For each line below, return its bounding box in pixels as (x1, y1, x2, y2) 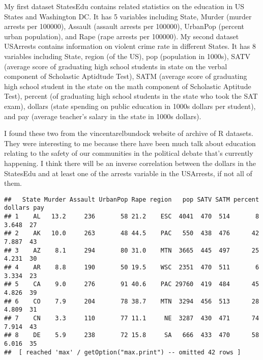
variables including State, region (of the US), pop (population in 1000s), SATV (4, 50, 251, 61)
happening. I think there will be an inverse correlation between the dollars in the (4, 157, 256, 168)
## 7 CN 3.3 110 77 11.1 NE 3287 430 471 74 (4, 314, 259, 322)
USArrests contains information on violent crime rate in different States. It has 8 (4, 41, 256, 51)
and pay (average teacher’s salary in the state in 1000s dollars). (4, 110, 201, 121)
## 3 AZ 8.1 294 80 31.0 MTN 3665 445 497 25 (4, 246, 259, 254)
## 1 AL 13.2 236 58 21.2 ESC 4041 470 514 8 (4, 213, 259, 220)
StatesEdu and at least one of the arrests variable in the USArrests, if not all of (4, 168, 252, 178)
